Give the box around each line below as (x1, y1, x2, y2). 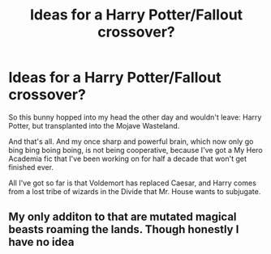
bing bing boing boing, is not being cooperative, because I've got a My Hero (8, 145, 263, 155)
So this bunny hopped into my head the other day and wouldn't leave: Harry (8, 112, 262, 122)
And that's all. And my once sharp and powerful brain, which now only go (8, 136, 254, 146)
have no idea (8, 235, 75, 249)
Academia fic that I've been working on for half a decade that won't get (8, 154, 247, 163)
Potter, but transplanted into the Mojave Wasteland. (8, 121, 180, 130)
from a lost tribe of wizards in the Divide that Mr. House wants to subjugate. (8, 186, 261, 196)
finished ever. (8, 162, 54, 171)
